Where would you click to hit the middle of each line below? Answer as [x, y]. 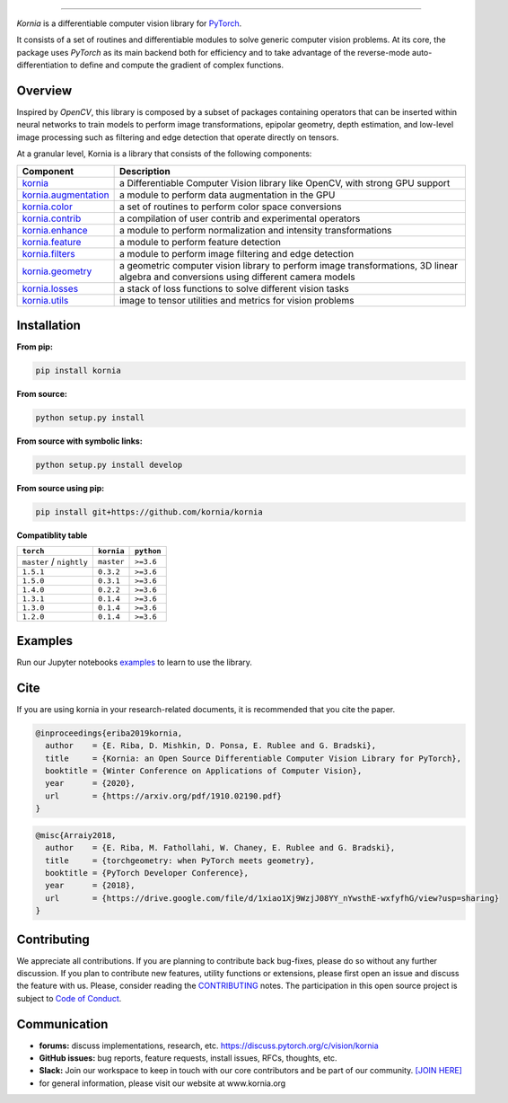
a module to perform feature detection [200, 242]
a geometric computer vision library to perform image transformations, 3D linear [289, 265]
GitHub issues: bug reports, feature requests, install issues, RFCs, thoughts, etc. [188, 1058]
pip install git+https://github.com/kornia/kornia [149, 512]
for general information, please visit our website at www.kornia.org [162, 1083]
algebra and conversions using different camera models [237, 277]
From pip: [35, 347]
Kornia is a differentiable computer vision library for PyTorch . [129, 23]
